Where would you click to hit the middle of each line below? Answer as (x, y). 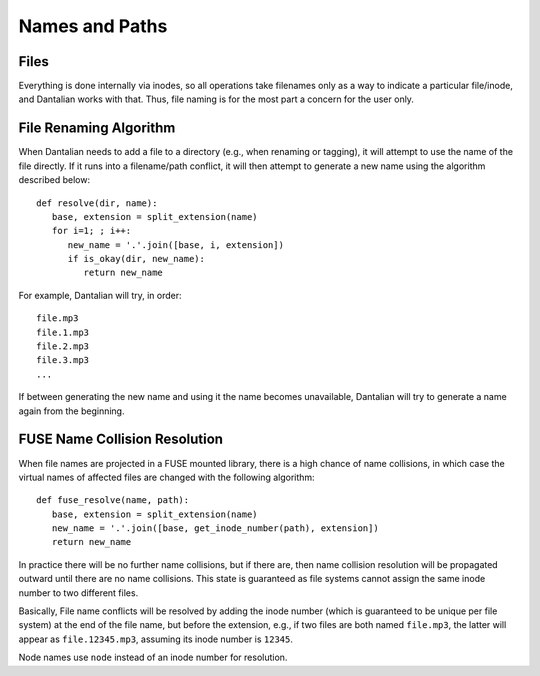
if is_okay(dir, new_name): (136, 259)
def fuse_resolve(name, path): (113, 500)
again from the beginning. (71, 411)
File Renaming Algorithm (97, 128)
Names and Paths (93, 26)
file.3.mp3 (63, 360)
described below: (54, 180)
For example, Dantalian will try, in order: (100, 295)
